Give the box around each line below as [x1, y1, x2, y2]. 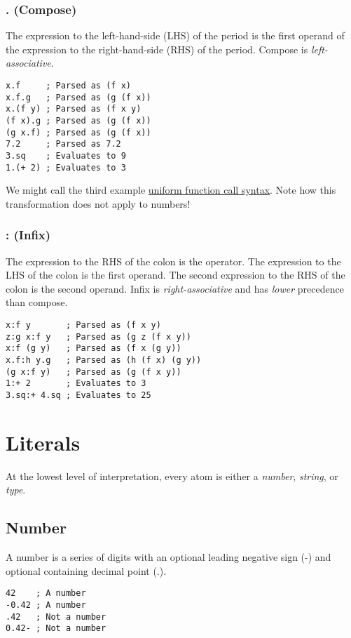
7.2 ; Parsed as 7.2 [6, 139, 121, 149]
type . [6, 482, 26, 497]
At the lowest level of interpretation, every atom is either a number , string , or [6, 468, 338, 483]
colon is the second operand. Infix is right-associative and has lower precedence [6, 281, 344, 295]
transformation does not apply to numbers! [6, 196, 191, 211]
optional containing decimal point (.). [6, 563, 167, 578]
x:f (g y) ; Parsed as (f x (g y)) [6, 343, 181, 354]
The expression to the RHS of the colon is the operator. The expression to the [6, 253, 341, 268]
